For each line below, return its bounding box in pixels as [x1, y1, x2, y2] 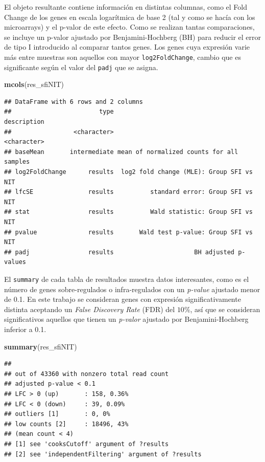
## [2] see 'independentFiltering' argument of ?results [4, 450, 202, 458]
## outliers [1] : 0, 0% [4, 410, 110, 418]
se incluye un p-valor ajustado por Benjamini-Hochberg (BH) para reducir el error [4, 31, 261, 42]
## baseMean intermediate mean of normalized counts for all [4, 148, 238, 156]
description [4, 118, 44, 126]
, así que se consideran [190, 303, 260, 314]
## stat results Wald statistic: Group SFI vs [4, 208, 253, 216]
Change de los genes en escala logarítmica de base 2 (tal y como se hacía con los [4, 11, 255, 22]
